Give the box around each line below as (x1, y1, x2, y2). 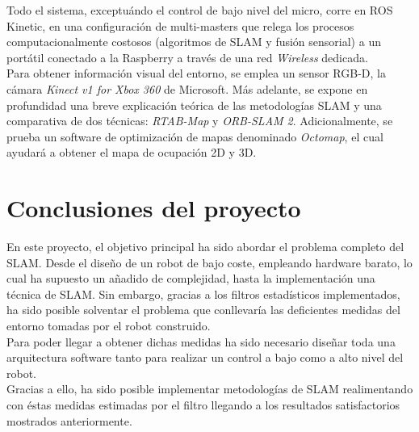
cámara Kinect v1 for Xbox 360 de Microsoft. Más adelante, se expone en (6, 80, 368, 97)
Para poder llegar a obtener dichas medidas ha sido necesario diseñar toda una (6, 333, 396, 350)
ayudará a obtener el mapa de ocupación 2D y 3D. (6, 144, 257, 161)
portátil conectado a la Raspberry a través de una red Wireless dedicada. (6, 48, 368, 65)
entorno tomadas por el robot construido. (6, 317, 211, 334)
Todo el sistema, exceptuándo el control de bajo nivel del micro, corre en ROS (6, 2, 393, 18)
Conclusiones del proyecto (6, 191, 301, 224)
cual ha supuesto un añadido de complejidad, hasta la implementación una (6, 270, 375, 287)
